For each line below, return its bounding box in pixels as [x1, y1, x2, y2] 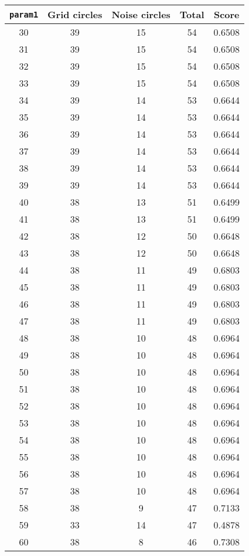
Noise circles [111, 8, 170, 21]
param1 [9, 9, 39, 19]
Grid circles [47, 8, 103, 21]
